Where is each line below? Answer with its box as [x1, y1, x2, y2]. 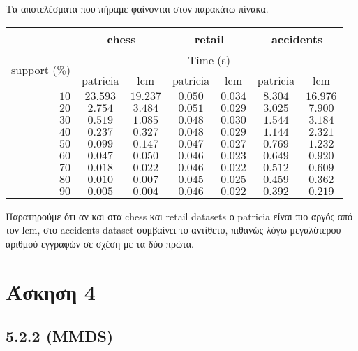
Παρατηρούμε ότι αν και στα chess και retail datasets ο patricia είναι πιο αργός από [6, 208, 353, 223]
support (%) [11, 62, 71, 78]
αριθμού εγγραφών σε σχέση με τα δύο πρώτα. [6, 236, 194, 250]
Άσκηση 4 [6, 277, 96, 306]
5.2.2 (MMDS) [6, 325, 114, 347]
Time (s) [188, 51, 231, 68]
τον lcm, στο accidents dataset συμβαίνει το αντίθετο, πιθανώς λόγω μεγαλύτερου [6, 222, 341, 237]
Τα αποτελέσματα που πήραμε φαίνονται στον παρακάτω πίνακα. [6, 1, 269, 15]
